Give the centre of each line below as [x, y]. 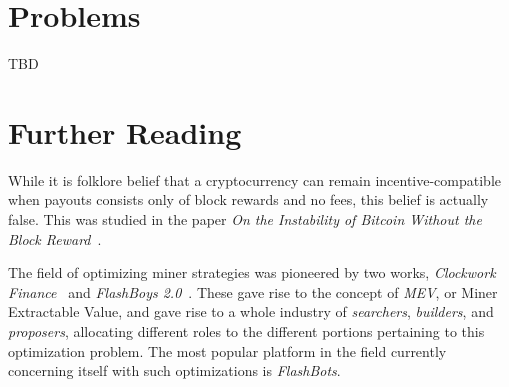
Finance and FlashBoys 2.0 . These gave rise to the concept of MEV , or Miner [253, 291]
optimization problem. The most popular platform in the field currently [227, 350]
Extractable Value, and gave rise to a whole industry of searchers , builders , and [251, 311]
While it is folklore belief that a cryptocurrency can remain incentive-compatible [255, 179]
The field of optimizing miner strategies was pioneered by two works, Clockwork [252, 272]
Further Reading [125, 131]
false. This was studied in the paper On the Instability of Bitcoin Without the [245, 219]
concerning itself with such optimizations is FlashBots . [174, 370]
